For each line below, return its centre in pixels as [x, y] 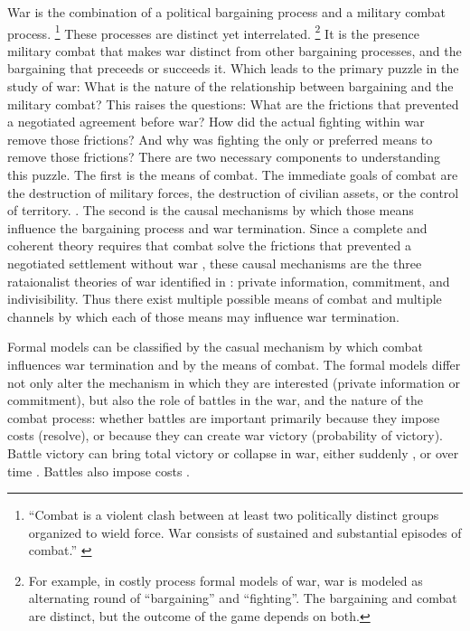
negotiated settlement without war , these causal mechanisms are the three [215, 263]
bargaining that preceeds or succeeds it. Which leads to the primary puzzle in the [233, 68]
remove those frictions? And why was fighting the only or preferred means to [220, 139]
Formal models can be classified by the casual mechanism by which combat [215, 347]
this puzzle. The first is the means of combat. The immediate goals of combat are [233, 174]
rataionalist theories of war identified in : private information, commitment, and [229, 281]
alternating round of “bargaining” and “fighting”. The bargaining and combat [243, 598]
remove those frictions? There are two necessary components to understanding [224, 157]
